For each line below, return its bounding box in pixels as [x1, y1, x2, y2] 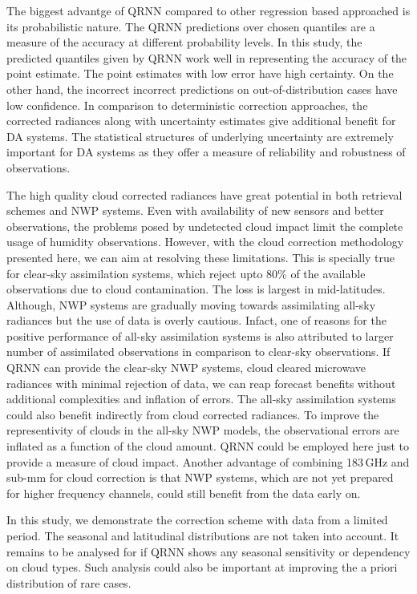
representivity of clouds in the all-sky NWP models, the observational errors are [6, 422, 399, 438]
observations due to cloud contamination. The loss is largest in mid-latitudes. [6, 281, 386, 297]
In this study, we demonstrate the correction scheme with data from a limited [6, 511, 388, 528]
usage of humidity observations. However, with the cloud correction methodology [6, 233, 404, 250]
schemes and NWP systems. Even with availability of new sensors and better [6, 202, 384, 219]
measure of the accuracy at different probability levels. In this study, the [6, 34, 362, 51]
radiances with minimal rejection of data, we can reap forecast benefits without [6, 374, 396, 391]
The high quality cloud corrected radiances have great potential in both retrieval [6, 186, 403, 203]
